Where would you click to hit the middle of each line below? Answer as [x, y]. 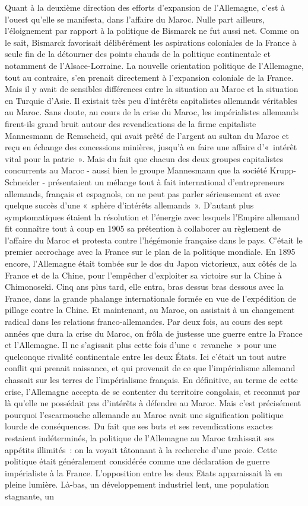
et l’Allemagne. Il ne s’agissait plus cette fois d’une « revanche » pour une [141, 345]
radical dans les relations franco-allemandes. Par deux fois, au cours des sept [144, 322]
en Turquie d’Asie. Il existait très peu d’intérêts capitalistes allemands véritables [151, 100]
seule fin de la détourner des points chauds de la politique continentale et [138, 54]
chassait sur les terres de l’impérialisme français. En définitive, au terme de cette [151, 379]
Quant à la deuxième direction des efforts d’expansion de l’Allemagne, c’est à [145, 7]
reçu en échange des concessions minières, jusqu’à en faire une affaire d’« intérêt [151, 147]
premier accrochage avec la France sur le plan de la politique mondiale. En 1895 [150, 252]
